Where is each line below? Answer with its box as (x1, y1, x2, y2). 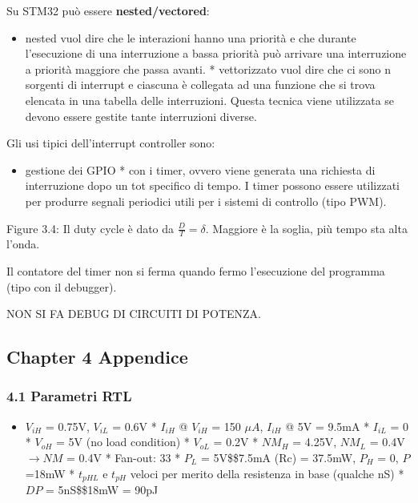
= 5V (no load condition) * (56, 433, 190, 450)
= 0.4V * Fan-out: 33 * (66, 449, 181, 465)
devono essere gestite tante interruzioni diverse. (25, 107, 257, 124)
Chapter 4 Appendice (6, 344, 188, 369)
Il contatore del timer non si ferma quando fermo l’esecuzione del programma (6, 262, 385, 279)
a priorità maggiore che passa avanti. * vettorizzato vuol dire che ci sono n (25, 60, 391, 77)
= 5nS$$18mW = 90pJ (46, 481, 159, 497)
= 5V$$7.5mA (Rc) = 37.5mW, (200, 449, 356, 465)
